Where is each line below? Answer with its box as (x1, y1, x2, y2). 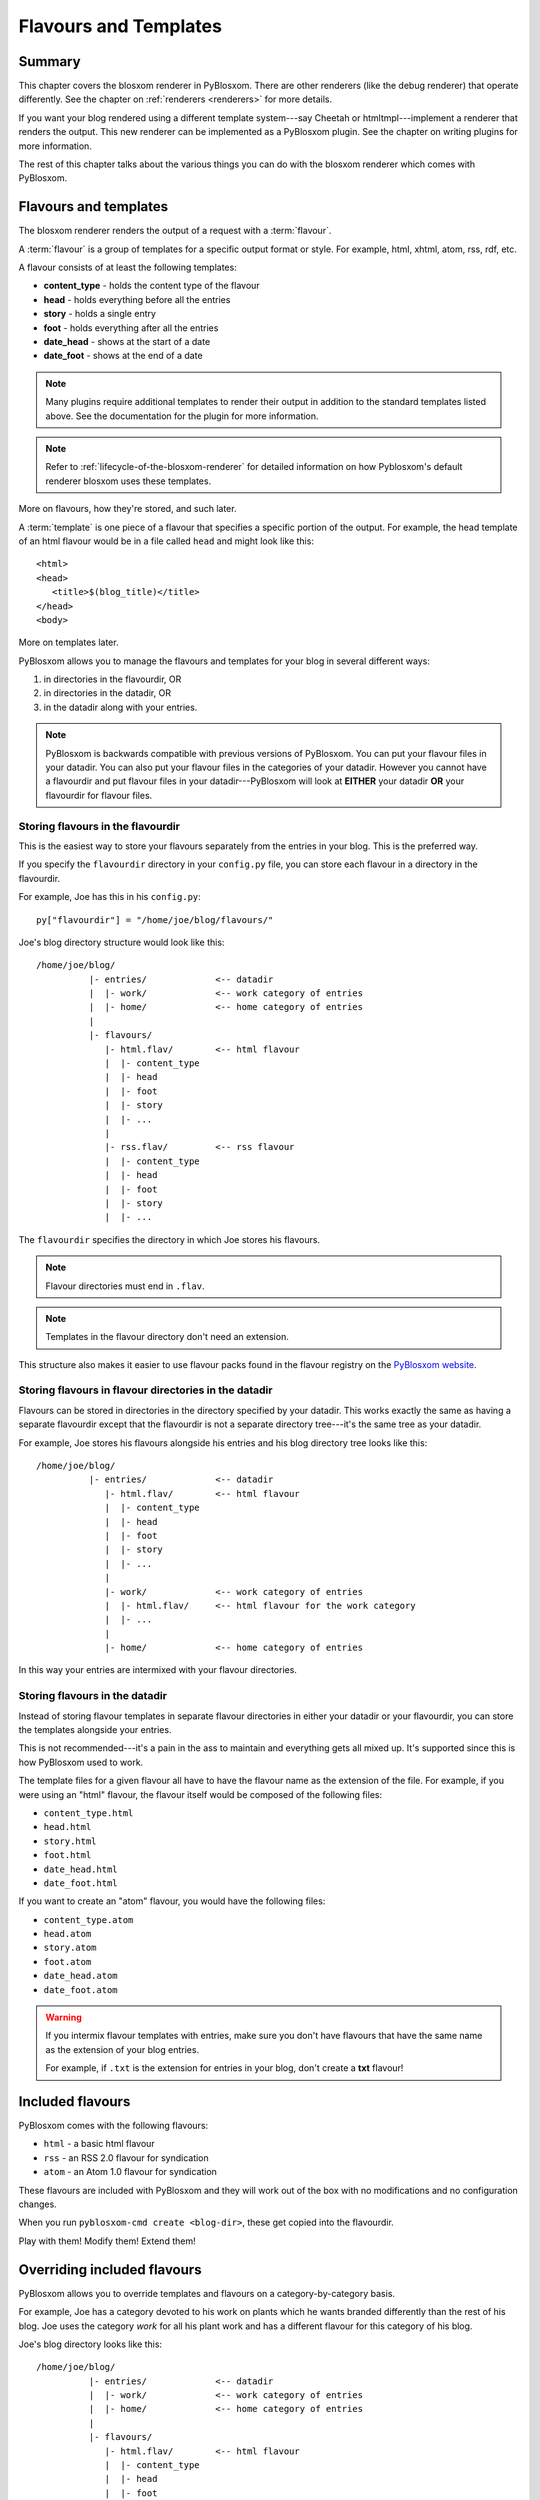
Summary (18, 53, 81, 70)
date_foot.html (43, 1877, 119, 1889)
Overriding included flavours (18, 2261, 202, 2278)
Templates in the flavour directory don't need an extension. (45, 1331, 289, 1343)
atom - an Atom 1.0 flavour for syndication (43, 2166, 217, 2178)
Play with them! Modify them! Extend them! (18, 2235, 196, 2247)
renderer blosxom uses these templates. (45, 475, 212, 487)
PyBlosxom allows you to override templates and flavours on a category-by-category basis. (18, 2287, 395, 2299)
